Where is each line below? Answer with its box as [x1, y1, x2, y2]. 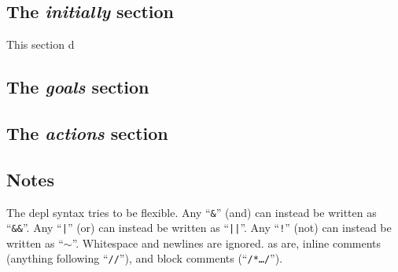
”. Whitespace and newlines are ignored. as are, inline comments [72, 234, 381, 251]
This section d [6, 36, 75, 53]
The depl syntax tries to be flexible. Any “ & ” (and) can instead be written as [6, 204, 377, 220]
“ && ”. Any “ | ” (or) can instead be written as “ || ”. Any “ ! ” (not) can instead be [6, 219, 392, 236]
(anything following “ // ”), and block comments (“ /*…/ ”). [6, 250, 283, 266]
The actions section [6, 120, 168, 145]
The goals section [6, 75, 149, 99]
